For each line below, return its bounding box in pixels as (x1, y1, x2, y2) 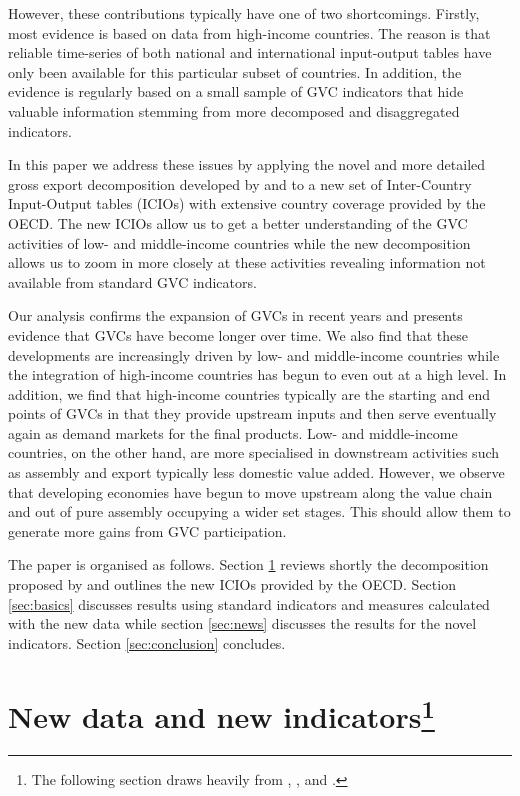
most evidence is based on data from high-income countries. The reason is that (8, 22, 491, 43)
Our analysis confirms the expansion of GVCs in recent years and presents (8, 305, 463, 326)
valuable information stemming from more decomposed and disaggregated (8, 100, 460, 121)
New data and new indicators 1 (8, 691, 435, 736)
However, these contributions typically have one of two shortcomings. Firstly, (8, 3, 480, 23)
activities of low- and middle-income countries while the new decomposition (8, 232, 471, 253)
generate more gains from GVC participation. (8, 520, 287, 541)
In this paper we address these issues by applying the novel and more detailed (8, 154, 486, 175)
